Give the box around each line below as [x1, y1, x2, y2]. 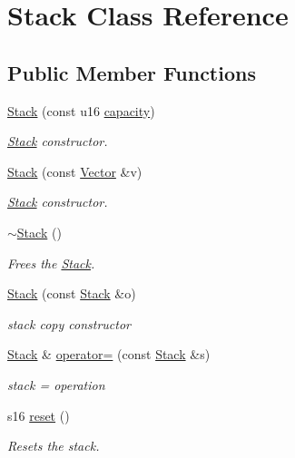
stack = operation [7, 375, 105, 394]
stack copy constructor [7, 314, 131, 333]
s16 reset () [7, 405, 70, 424]
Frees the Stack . [7, 253, 95, 272]
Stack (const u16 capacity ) [7, 101, 155, 120]
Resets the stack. [7, 436, 100, 455]
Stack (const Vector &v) [7, 161, 143, 180]
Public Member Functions [7, 58, 256, 86]
